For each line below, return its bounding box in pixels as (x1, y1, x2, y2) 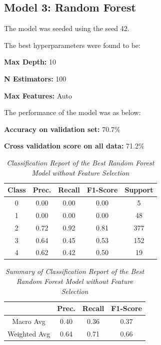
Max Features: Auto (4, 90, 72, 100)
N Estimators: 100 (4, 73, 66, 83)
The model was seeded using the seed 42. (4, 23, 129, 33)
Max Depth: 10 (4, 56, 56, 67)
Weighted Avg (7, 328, 50, 338)
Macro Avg (12, 316, 45, 326)
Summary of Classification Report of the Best (5, 266, 144, 276)
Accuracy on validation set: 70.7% (4, 123, 120, 134)
